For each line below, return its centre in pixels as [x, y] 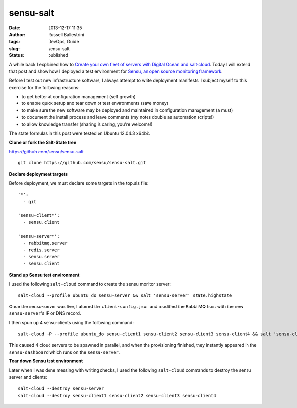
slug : [14, 48]
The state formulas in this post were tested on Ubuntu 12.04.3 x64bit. [80, 133]
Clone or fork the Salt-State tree [43, 142]
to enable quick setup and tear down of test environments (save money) [95, 103]
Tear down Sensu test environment [46, 361]
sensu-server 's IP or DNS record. [45, 313]
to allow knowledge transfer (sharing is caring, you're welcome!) [87, 124]
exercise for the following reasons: [44, 87]
